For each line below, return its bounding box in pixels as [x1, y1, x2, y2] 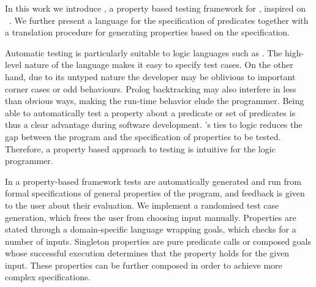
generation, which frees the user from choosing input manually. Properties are [5, 211, 296, 223]
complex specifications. [5, 270, 91, 283]
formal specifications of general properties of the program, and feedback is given [5, 187, 305, 199]
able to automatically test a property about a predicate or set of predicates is [5, 106, 296, 119]
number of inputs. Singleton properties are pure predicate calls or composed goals [5, 234, 312, 247]
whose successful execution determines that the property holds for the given [5, 247, 290, 259]
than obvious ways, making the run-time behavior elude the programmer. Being [5, 94, 304, 107]
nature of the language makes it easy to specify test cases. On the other [24, 58, 293, 71]
